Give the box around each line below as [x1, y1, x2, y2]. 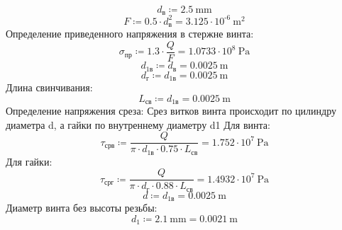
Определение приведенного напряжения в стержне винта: [6, 26, 254, 41]
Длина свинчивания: [6, 79, 93, 94]
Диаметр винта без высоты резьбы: [6, 200, 158, 215]
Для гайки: [6, 154, 53, 168]
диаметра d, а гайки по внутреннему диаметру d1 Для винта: [6, 117, 270, 132]
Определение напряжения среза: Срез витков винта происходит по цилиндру [6, 103, 336, 118]
